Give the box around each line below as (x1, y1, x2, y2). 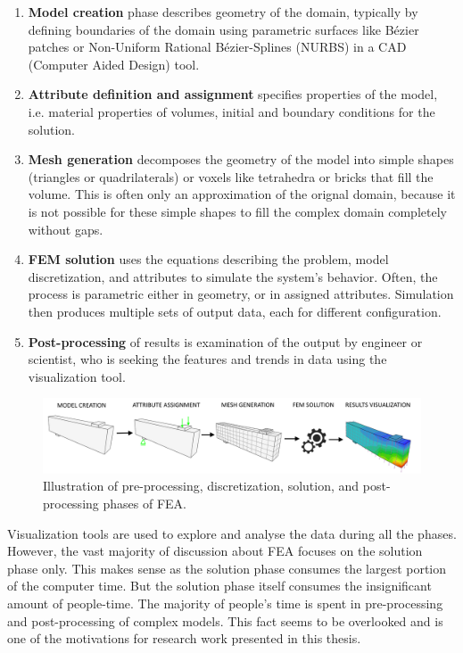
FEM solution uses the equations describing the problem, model (28, 250, 389, 269)
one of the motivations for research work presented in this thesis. (7, 629, 361, 648)
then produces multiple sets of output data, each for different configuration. (28, 302, 442, 320)
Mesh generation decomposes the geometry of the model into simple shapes (28, 150, 454, 169)
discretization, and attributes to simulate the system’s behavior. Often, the (28, 267, 438, 285)
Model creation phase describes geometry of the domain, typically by (28, 3, 418, 21)
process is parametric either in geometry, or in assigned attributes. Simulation (28, 285, 454, 303)
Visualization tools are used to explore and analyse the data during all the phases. (7, 524, 457, 542)
